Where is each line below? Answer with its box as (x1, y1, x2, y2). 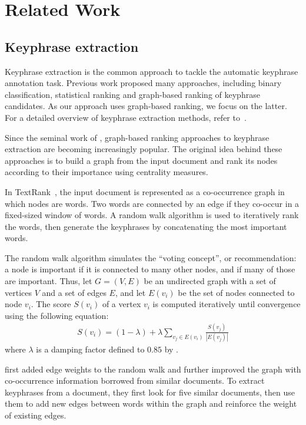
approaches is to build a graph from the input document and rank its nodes (5, 154, 278, 166)
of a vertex (102, 298, 141, 310)
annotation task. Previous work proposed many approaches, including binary (5, 77, 282, 89)
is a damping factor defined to (36, 343, 145, 355)
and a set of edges (42, 286, 107, 298)
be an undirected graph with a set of (144, 275, 276, 287)
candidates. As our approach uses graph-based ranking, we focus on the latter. (5, 100, 287, 112)
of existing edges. (5, 409, 66, 421)
